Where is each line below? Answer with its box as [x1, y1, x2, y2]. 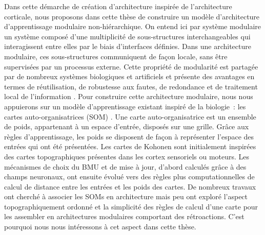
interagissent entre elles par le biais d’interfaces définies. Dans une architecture [4, 41, 251, 52]
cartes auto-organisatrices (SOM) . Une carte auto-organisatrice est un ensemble [4, 111, 256, 122]
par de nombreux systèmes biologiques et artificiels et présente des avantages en [4, 71, 255, 82]
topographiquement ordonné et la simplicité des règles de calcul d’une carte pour [4, 201, 258, 212]
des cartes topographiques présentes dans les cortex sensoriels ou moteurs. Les [4, 151, 250, 161]
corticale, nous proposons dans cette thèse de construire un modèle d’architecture [4, 11, 260, 21]
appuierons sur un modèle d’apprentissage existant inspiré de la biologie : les [4, 101, 246, 111]
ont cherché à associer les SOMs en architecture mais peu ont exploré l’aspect [4, 191, 248, 202]
